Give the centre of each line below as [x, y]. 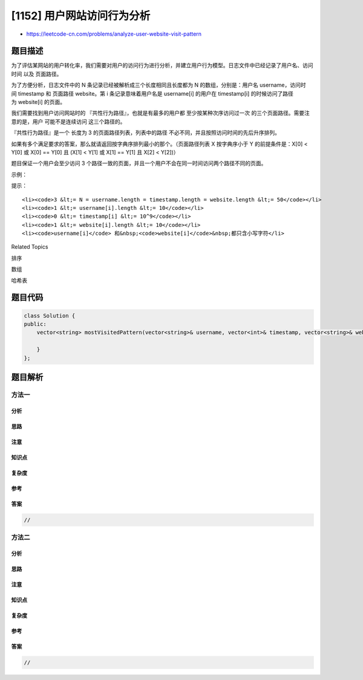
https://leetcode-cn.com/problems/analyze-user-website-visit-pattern [114, 34]
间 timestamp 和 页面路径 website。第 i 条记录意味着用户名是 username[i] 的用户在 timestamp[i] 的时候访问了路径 [152, 93]
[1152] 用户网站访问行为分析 [81, 16]
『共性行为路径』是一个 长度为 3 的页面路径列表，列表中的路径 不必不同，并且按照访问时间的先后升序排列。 [146, 132]
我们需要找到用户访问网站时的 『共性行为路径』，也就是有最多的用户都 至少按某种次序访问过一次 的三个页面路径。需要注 [160, 113]
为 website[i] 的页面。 [38, 102]
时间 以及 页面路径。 [37, 74]
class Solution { [50, 315]
